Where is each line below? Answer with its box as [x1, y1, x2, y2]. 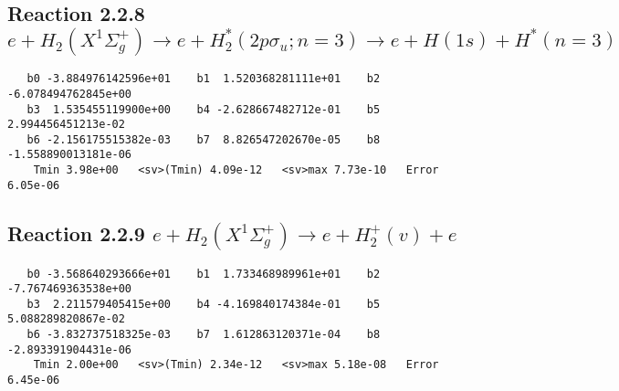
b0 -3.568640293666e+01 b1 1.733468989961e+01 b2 [26, 267, 381, 280]
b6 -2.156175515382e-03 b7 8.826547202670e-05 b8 [26, 132, 381, 146]
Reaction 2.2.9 [7, 218, 145, 247]
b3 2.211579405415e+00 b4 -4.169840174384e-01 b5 [26, 297, 381, 311]
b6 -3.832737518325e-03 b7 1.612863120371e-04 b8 [26, 328, 381, 342]
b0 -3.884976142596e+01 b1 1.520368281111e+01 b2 [26, 72, 381, 86]
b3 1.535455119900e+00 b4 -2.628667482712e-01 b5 [26, 102, 381, 116]
